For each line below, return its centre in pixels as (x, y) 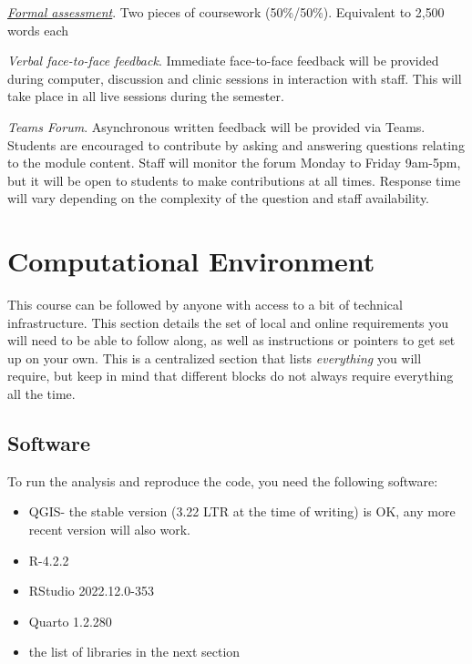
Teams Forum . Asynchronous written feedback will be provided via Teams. (216, 126)
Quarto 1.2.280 (70, 621)
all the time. (41, 394)
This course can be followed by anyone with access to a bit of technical (205, 305)
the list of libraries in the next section (134, 652)
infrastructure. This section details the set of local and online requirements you (228, 322)
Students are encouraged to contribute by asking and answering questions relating (236, 144)
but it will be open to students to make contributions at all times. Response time (234, 180)
